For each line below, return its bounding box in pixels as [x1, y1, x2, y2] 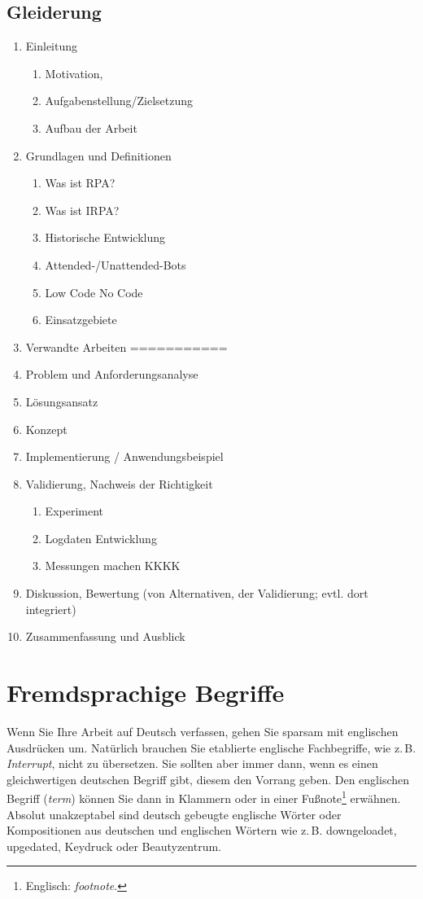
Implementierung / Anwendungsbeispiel [25, 448, 224, 465]
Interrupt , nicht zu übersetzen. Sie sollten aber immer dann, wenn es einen [7, 755, 378, 772]
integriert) [25, 600, 76, 617]
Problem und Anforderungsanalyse [25, 366, 198, 383]
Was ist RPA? [45, 174, 116, 191]
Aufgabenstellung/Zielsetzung [45, 92, 193, 109]
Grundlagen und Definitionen [25, 147, 172, 164]
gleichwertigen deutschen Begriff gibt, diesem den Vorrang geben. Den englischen [7, 770, 410, 787]
